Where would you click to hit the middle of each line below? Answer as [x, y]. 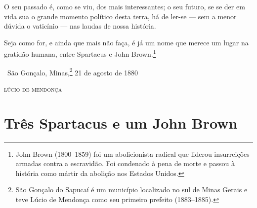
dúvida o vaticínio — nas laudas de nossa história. [80, 26]
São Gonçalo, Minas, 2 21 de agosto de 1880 [72, 71]
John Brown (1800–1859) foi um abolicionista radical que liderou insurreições [132, 154]
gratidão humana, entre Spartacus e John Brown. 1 [80, 53]
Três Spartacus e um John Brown [121, 122]
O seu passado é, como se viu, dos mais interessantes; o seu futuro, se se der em [125, 6]
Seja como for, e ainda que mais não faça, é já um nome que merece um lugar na [126, 42]
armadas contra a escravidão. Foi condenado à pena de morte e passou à [125, 163]
